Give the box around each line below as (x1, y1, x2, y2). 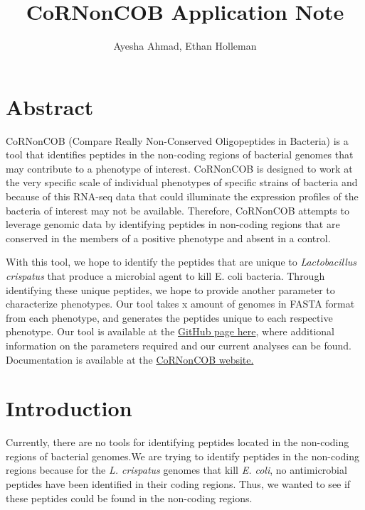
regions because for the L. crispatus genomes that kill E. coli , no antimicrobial (6, 462, 347, 477)
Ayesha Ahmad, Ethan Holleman (113, 38, 257, 53)
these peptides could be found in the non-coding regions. (6, 490, 253, 505)
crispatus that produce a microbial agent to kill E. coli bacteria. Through (6, 268, 325, 283)
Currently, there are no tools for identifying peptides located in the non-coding (6, 435, 349, 450)
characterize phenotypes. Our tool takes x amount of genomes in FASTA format (6, 296, 355, 311)
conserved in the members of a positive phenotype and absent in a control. (6, 230, 331, 245)
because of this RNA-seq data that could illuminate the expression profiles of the (6, 189, 359, 204)
